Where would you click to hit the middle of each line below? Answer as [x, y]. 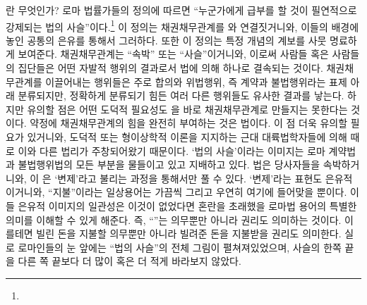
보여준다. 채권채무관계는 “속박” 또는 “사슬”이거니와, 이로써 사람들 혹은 [173, 54]
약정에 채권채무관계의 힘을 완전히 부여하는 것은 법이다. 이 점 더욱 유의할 [189, 123]
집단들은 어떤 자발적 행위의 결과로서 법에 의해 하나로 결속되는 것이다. [170, 68]
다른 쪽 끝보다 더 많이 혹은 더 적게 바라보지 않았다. [130, 261]
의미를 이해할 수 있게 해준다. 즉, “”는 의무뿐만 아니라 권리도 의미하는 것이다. [174, 219]
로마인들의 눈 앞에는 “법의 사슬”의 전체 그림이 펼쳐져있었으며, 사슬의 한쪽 [180, 247]
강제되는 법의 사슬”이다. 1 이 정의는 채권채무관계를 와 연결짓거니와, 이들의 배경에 [182, 25]
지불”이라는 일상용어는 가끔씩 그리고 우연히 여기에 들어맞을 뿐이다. [200, 192]
